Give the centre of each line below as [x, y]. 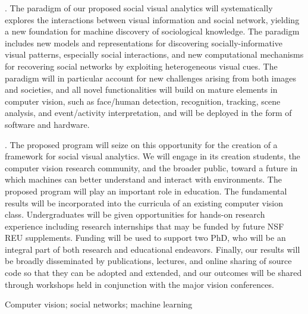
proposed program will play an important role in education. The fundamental [146, 191]
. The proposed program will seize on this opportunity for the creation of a [141, 144]
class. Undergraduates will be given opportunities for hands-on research [135, 214]
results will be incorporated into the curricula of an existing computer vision [144, 202]
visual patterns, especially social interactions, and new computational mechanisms [154, 54]
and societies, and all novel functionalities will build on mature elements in [141, 90]
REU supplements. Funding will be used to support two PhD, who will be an [145, 238]
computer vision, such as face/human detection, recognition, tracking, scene [143, 101]
